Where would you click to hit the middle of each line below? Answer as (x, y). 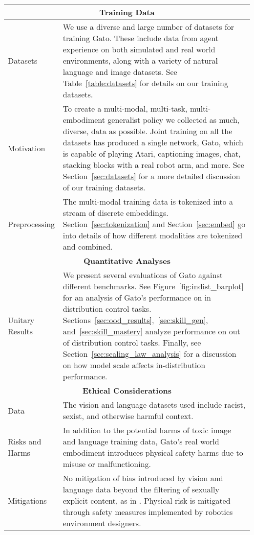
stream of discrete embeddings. (116, 213)
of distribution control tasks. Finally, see (132, 342)
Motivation (27, 148)
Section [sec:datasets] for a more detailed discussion (151, 176)
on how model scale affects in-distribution (134, 365)
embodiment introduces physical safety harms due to (153, 453)
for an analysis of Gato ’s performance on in (137, 297)
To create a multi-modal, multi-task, (125, 108)
